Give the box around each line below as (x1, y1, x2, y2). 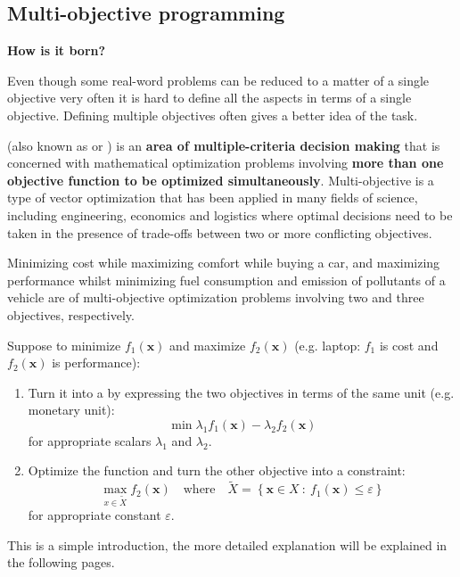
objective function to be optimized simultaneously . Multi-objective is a (7, 170, 434, 189)
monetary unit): (28, 400, 115, 419)
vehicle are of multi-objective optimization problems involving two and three (7, 288, 424, 307)
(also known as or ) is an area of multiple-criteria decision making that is (7, 136, 440, 154)
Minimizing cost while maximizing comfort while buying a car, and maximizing (7, 253, 440, 272)
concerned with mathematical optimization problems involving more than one (7, 153, 444, 172)
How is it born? (7, 41, 106, 60)
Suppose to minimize (7, 335, 121, 354)
